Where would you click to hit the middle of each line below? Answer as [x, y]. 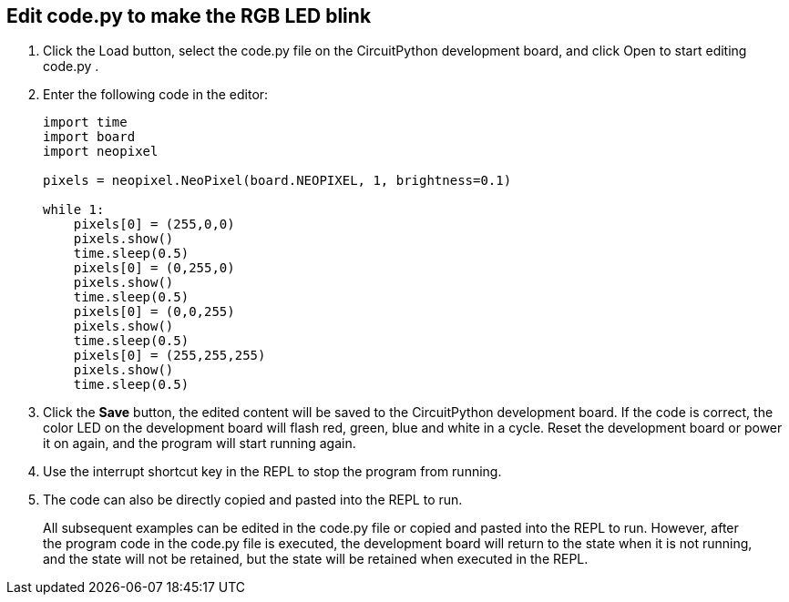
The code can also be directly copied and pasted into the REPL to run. [253, 500]
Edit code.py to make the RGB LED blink [189, 16]
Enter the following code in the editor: [156, 95]
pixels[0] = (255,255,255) [169, 356]
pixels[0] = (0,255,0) [154, 268]
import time [85, 122]
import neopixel [101, 152]
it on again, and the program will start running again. [200, 444]
